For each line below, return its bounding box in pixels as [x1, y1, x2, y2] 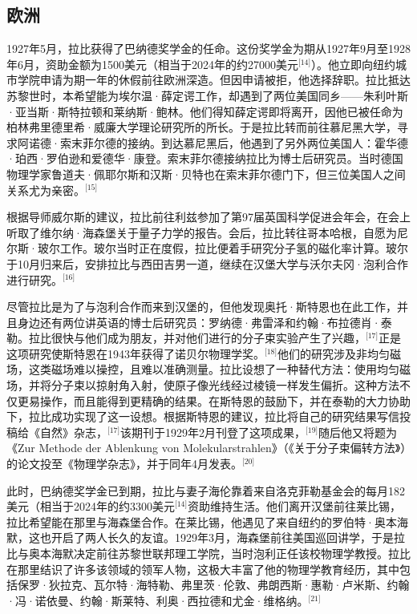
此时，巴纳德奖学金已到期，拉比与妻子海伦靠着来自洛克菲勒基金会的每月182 [6, 482, 405, 499]
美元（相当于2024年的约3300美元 [6, 498, 175, 515]
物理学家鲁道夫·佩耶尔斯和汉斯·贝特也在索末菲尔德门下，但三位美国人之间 [6, 165, 406, 182]
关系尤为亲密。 [6, 181, 85, 198]
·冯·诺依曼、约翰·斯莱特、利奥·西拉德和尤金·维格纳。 [6, 592, 309, 608]
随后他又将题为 [318, 423, 398, 440]
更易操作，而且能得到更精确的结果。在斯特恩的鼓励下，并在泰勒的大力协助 [17, 392, 411, 409]
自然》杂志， [39, 423, 107, 440]
